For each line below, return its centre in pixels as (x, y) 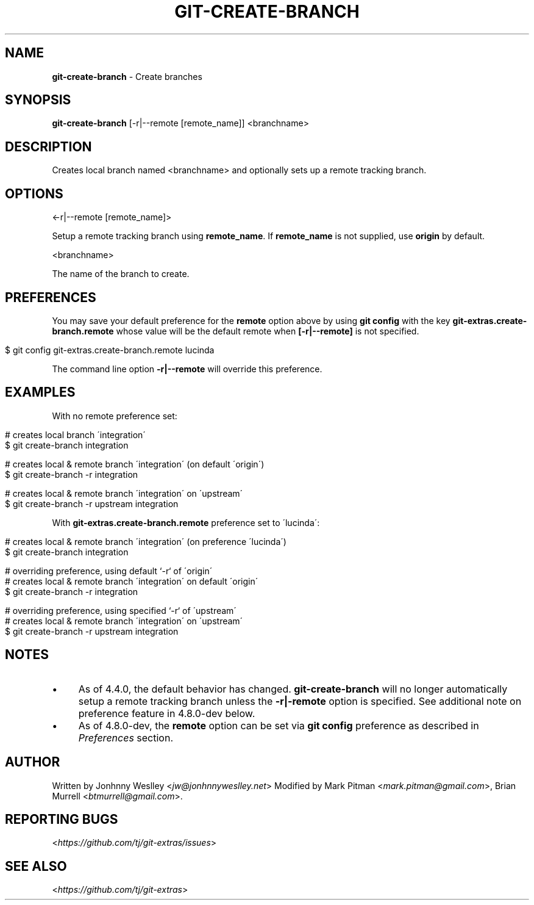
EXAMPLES (40, 392)
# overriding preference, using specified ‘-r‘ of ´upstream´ (121, 610)
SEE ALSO (36, 866)
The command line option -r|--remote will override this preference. (187, 369)
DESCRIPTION (48, 146)
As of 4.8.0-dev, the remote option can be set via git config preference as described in (279, 725)
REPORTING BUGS (62, 819)
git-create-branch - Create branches (127, 76)
